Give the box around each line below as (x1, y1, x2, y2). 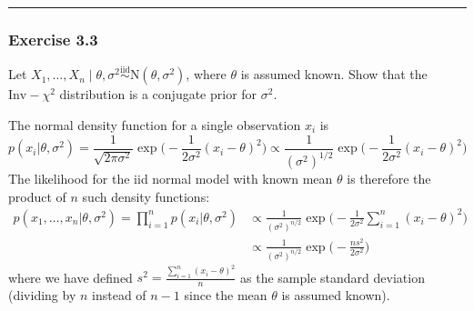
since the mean (184, 286, 267, 305)
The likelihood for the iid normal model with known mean (8, 169, 333, 188)
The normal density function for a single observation (8, 115, 301, 135)
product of (8, 186, 66, 206)
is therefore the (347, 169, 431, 188)
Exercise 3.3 (8, 27, 98, 50)
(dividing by (8, 286, 76, 305)
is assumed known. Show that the (240, 65, 428, 84)
